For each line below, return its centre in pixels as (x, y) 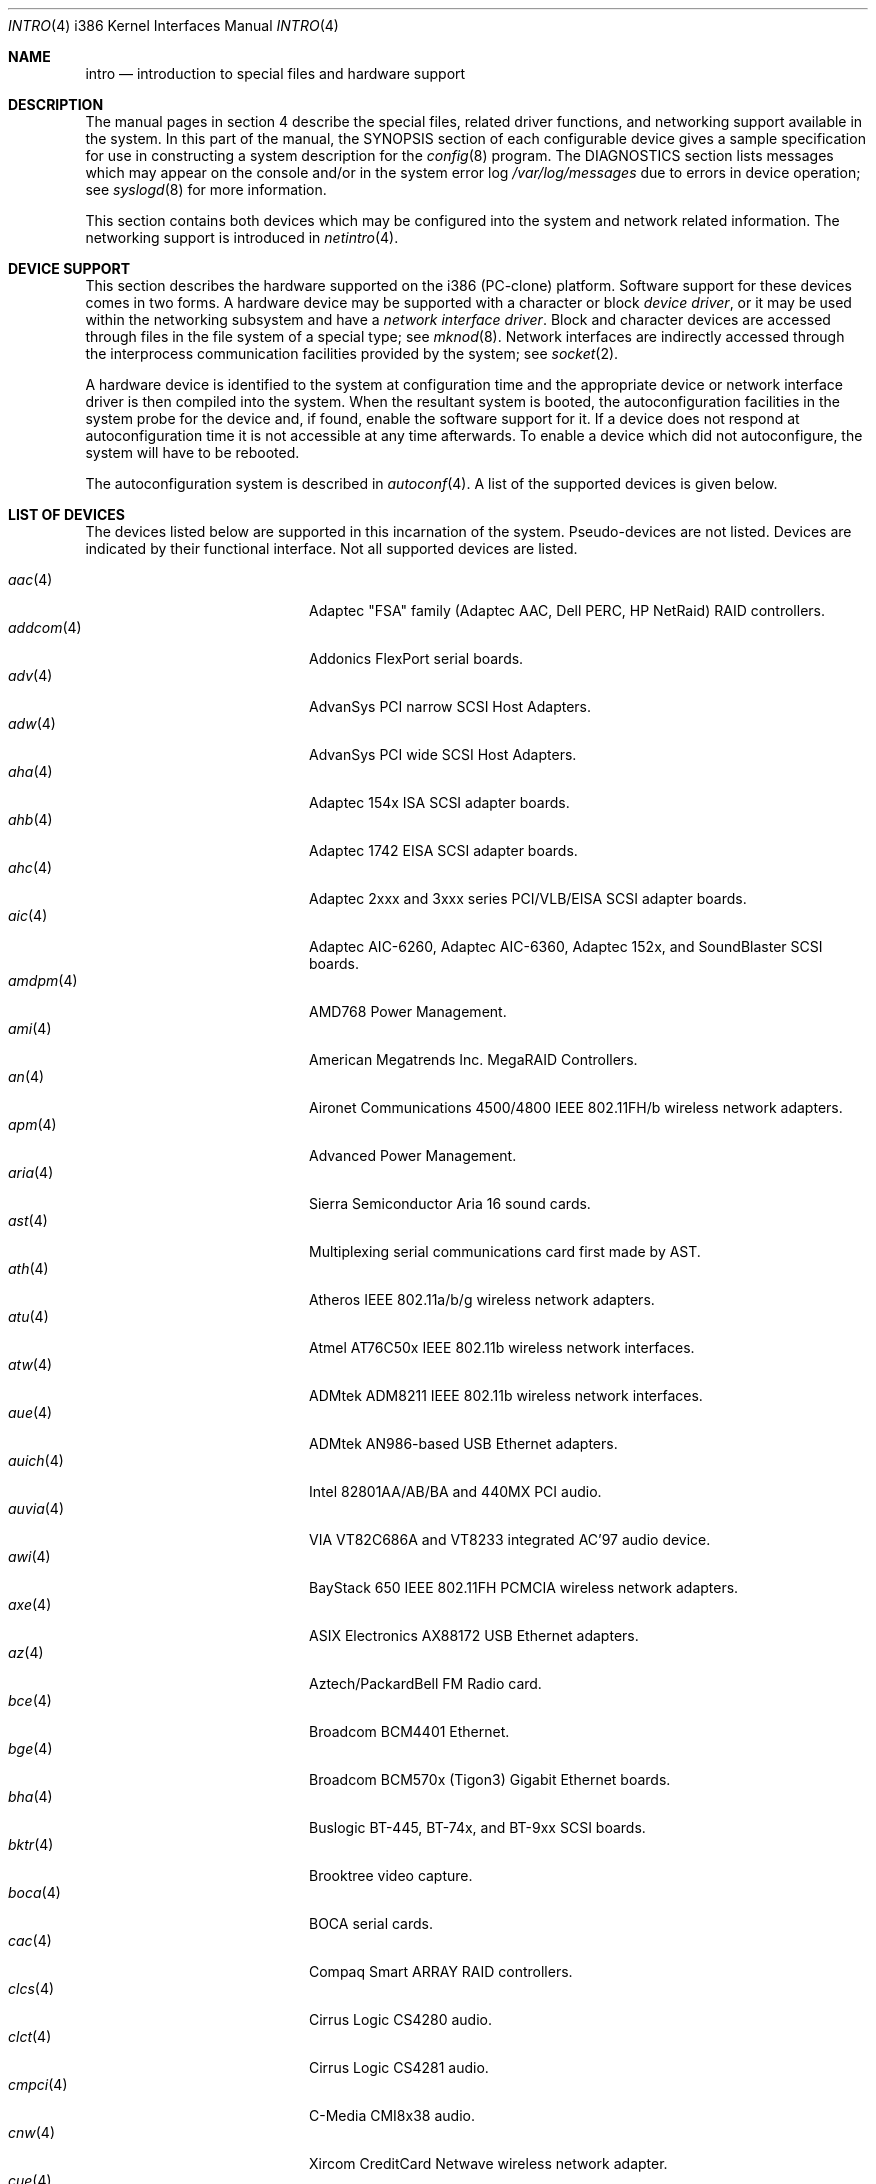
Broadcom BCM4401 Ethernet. (409, 1731)
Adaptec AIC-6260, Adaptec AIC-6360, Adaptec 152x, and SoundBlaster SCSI (566, 946)
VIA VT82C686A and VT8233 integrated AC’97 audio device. (510, 1539)
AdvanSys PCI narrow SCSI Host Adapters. (450, 706)
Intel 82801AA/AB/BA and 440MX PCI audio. (455, 1491)
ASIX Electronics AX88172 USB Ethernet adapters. (474, 1635)
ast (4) (28, 1220)
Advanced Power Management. (413, 1155)
